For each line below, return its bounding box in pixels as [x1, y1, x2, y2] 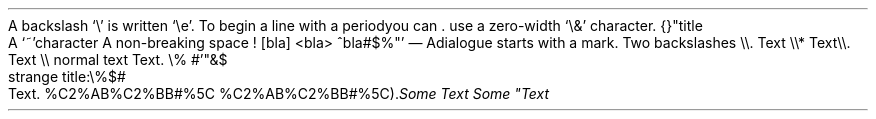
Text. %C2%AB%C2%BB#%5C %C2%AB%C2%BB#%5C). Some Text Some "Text [8, 85, 550, 102]
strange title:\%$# [8, 68, 126, 85]
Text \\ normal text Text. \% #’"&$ [8, 51, 228, 68]
